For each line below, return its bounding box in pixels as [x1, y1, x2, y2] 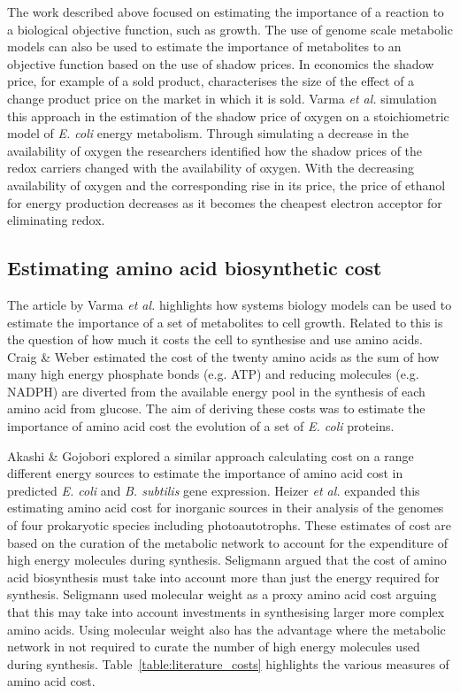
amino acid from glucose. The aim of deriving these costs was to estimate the [7, 399, 425, 418]
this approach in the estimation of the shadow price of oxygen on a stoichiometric [7, 106, 449, 125]
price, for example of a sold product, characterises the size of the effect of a [7, 72, 415, 90]
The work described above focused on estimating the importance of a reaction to [7, 3, 444, 20]
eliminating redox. [7, 211, 105, 229]
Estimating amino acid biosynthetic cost [7, 254, 382, 281]
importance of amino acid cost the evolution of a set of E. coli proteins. [7, 417, 395, 435]
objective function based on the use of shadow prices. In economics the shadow [7, 54, 434, 73]
